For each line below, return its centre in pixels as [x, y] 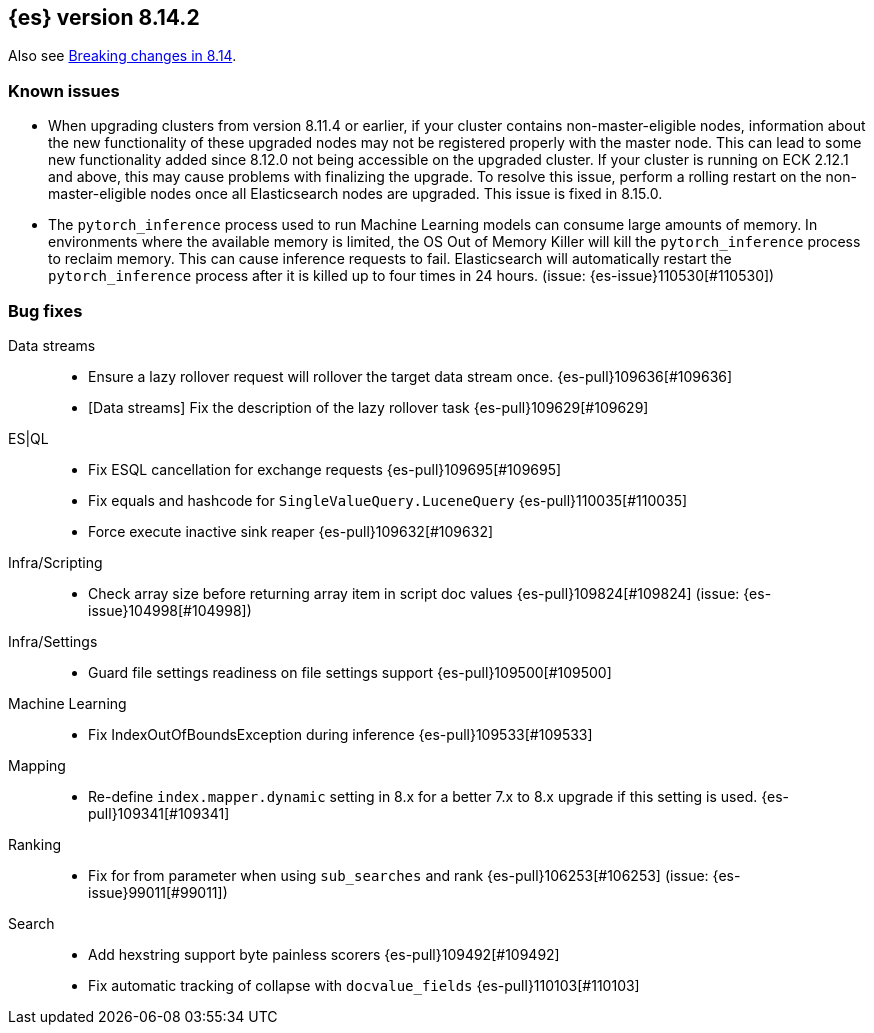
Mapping [37, 765]
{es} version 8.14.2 [104, 17]
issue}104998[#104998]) [170, 610]
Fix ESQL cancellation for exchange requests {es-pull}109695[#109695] [325, 469]
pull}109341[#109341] [159, 813]
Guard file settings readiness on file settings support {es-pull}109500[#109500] [350, 672]
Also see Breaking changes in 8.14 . [122, 56]
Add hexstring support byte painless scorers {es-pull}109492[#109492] [324, 954]
